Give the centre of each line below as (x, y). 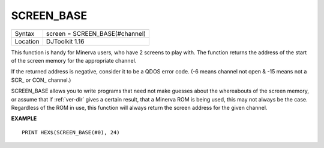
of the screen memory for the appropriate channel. (74, 60)
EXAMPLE (24, 119)
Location (27, 41)
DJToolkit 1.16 (65, 41)
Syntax (25, 33)
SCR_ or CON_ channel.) (41, 80)
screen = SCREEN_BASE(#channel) (96, 33)
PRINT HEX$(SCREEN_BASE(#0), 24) (71, 132)
